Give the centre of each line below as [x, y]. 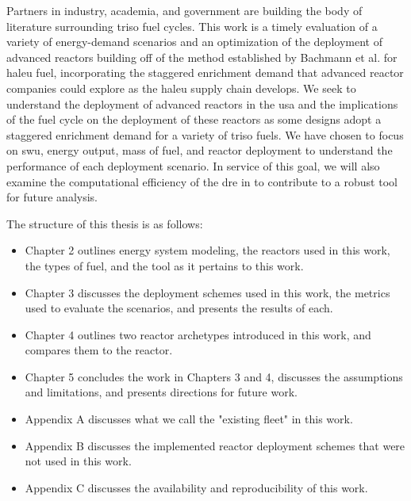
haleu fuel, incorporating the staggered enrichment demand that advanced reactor [205, 73]
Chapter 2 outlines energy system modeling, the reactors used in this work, [207, 250]
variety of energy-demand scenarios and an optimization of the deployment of [194, 42]
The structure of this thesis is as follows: [105, 223]
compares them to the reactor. [99, 350]
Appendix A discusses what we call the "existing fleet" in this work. [189, 419]
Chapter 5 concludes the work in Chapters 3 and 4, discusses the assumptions [214, 376]
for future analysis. [52, 197]
